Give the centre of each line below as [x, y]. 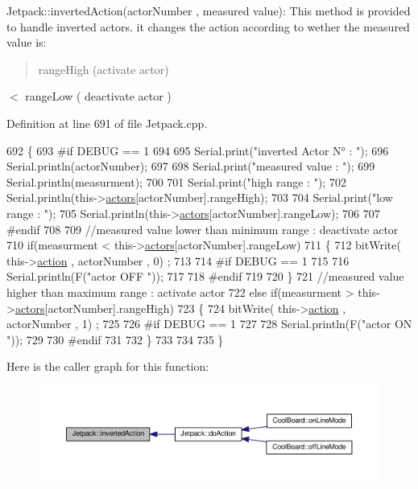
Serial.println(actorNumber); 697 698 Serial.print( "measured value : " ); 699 [191, 166]
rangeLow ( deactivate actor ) [98, 96]
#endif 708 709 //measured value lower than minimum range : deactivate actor [203, 229]
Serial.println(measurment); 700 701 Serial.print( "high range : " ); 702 [176, 181]
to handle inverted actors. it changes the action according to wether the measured [208, 26]
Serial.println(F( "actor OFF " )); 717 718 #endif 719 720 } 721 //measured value [205, 276]
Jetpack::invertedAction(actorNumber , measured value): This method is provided [209, 10]
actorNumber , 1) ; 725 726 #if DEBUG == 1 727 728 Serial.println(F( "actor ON [209, 324]
